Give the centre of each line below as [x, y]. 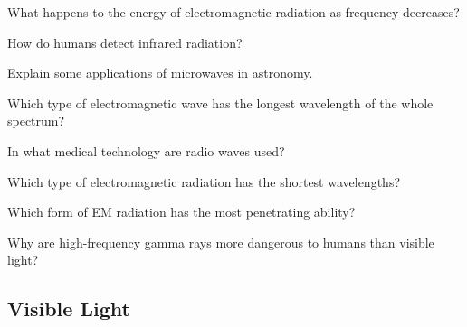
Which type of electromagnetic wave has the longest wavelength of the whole [220, 103]
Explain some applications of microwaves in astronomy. [160, 73]
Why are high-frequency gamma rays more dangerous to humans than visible [221, 242]
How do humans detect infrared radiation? [125, 42]
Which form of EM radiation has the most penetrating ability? [181, 212]
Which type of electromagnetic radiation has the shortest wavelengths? [204, 181]
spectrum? [36, 121]
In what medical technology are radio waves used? [146, 150]
